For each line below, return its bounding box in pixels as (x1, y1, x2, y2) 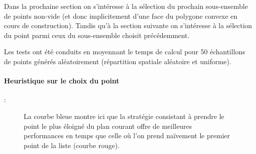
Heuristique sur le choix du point (4, 76, 119, 86)
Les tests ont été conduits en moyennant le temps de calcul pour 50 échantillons (4, 46, 246, 57)
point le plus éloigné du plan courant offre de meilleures (24, 120, 192, 131)
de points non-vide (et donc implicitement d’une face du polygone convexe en (4, 10, 238, 21)
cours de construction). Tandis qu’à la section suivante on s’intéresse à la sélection (4, 20, 252, 31)
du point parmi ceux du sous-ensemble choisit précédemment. (4, 30, 190, 40)
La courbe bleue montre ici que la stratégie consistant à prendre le (24, 111, 224, 121)
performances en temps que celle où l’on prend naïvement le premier (24, 130, 230, 141)
